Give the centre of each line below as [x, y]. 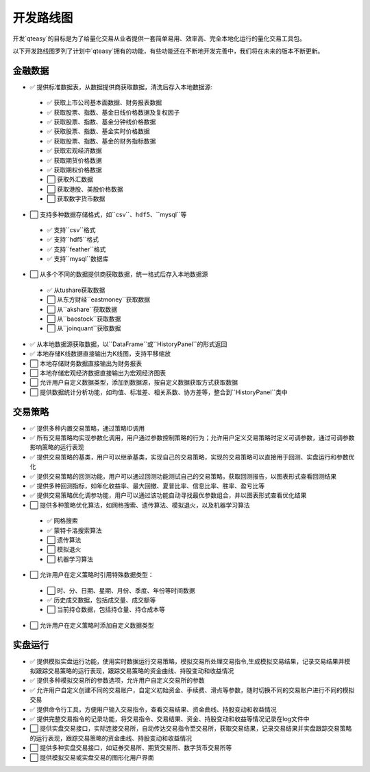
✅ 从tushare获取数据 [76, 290]
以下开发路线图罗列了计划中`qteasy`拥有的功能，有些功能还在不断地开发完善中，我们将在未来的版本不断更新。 [168, 51]
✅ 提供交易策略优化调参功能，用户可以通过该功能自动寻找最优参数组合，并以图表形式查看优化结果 [168, 495]
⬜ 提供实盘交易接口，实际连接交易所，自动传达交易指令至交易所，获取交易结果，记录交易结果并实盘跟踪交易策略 [191, 729]
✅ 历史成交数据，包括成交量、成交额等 [101, 600]
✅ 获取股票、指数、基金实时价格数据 [98, 131]
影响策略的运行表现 [57, 447]
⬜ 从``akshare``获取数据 [82, 309]
